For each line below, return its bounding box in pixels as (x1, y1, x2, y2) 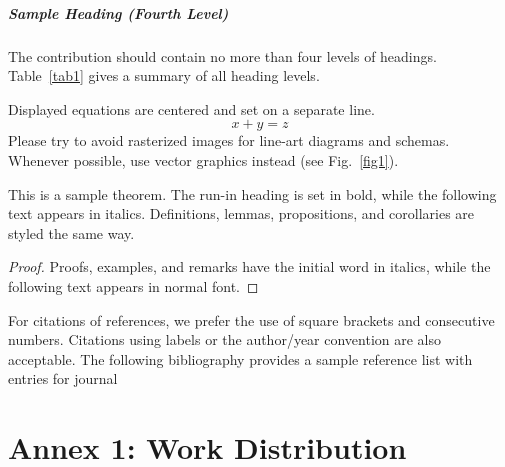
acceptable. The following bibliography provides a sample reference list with (8, 348, 473, 369)
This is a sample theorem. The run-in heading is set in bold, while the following (8, 183, 497, 204)
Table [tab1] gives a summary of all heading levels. (8, 65, 320, 86)
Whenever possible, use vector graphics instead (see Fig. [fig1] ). (8, 149, 399, 170)
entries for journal (8, 368, 118, 389)
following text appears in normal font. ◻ (8, 275, 259, 296)
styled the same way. (8, 222, 135, 243)
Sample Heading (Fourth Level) (8, 2, 229, 23)
